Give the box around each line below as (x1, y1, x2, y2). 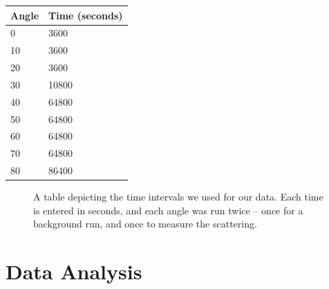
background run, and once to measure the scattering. (33, 216, 257, 231)
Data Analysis (6, 257, 142, 286)
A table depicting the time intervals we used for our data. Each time (33, 189, 323, 204)
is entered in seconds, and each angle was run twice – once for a (33, 203, 303, 217)
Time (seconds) (48, 8, 123, 22)
